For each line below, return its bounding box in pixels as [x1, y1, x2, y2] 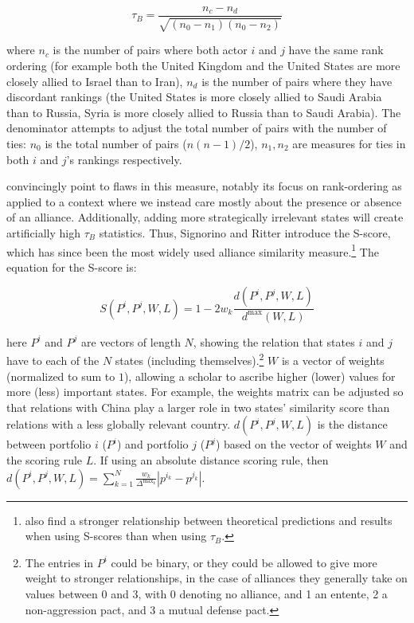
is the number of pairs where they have [201, 72, 393, 89]
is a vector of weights [281, 352, 385, 369]
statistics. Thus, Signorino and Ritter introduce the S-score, [99, 224, 391, 241]
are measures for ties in [292, 135, 406, 152]
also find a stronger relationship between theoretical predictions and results [25, 511, 393, 528]
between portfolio [6, 436, 92, 453]
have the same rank [288, 41, 384, 58]
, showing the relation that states [193, 333, 355, 350]
